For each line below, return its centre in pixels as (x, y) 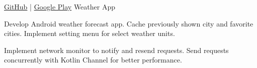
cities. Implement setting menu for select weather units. (90, 33)
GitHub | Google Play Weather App (60, 6)
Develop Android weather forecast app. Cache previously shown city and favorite (129, 23)
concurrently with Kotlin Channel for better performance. (93, 60)
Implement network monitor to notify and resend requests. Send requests (116, 50)
